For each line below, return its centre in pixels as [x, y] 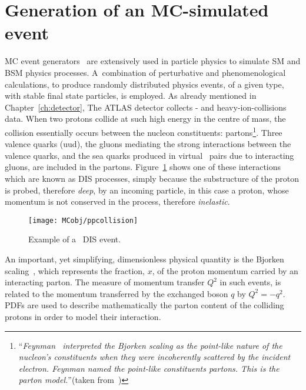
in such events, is [250, 282]
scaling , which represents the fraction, [75, 270]
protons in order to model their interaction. [83, 316]
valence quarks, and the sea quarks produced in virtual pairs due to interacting [149, 155]
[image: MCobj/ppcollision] [83, 220]
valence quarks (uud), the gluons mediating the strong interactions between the [148, 144]
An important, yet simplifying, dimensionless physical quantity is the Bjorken [144, 259]
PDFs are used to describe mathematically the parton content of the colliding [144, 305]
